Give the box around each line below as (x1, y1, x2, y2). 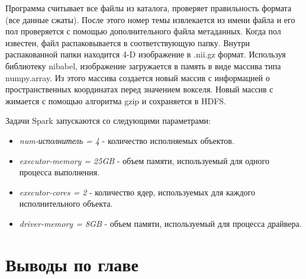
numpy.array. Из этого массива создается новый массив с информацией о (5, 71, 270, 84)
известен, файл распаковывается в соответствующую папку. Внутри (5, 36, 250, 49)
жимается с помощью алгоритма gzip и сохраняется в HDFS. (5, 94, 226, 107)
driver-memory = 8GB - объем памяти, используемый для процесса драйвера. (19, 217, 302, 229)
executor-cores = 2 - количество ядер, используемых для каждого (19, 185, 255, 198)
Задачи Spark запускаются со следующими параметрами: (5, 114, 211, 127)
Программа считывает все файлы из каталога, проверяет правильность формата (5, 2, 292, 14)
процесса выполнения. (19, 166, 100, 178)
